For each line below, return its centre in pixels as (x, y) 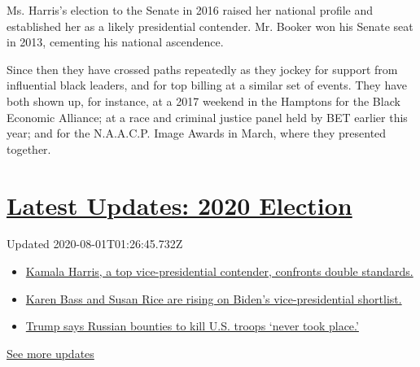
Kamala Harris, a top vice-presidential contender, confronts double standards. (219, 271)
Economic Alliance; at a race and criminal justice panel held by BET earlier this (207, 117)
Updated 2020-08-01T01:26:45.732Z (95, 244)
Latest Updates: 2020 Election (179, 205)
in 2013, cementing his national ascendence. (115, 42)
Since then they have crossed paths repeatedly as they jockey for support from (202, 69)
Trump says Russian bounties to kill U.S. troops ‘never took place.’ (192, 326)
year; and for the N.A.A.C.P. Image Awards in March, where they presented (197, 133)
